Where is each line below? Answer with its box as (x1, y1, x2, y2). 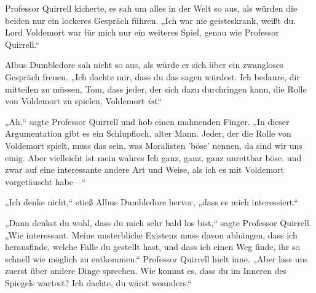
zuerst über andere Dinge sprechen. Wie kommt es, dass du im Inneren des (5, 264, 287, 277)
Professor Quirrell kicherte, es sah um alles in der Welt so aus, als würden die (5, 2, 298, 14)
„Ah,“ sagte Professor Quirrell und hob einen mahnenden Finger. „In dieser (5, 115, 290, 127)
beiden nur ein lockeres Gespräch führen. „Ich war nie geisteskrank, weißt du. (5, 13, 296, 26)
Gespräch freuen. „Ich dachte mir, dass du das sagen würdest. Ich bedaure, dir (5, 70, 300, 83)
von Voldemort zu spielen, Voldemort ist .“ (5, 94, 162, 107)
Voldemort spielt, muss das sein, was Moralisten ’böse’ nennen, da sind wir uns (5, 139, 302, 151)
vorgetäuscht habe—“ (5, 175, 86, 188)
